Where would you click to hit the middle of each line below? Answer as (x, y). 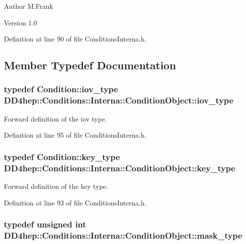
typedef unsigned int (45, 224)
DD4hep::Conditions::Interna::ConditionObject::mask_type (123, 235)
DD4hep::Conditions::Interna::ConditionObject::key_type (120, 168)
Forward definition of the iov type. (55, 118)
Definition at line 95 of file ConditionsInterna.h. (75, 135)
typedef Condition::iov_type (61, 89)
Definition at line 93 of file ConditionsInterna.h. (75, 202)
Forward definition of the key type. (56, 186)
